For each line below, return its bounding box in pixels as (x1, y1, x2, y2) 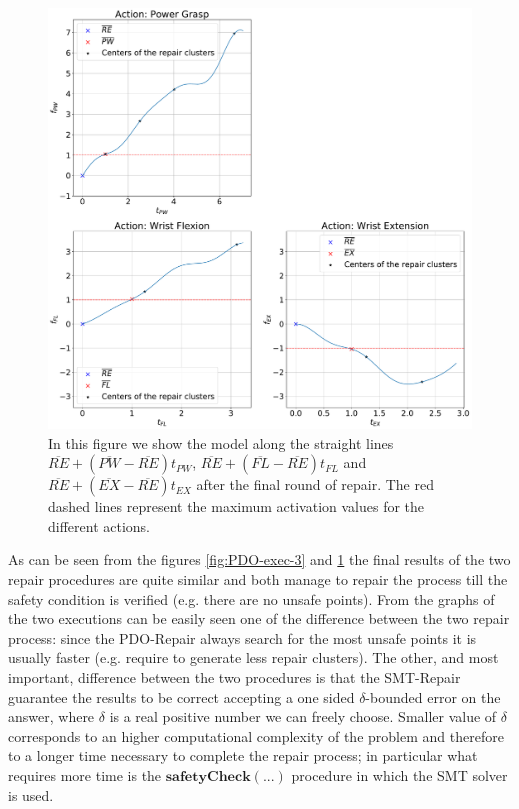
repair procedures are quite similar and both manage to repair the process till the (8, 569, 508, 590)
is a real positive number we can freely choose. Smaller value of (109, 706, 497, 727)
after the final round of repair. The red (196, 474, 434, 495)
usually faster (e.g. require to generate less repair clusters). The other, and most (8, 647, 499, 668)
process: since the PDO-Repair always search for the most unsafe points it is (8, 627, 477, 648)
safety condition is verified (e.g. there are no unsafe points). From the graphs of (8, 588, 495, 609)
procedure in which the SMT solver (291, 765, 508, 785)
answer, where (8, 706, 95, 727)
